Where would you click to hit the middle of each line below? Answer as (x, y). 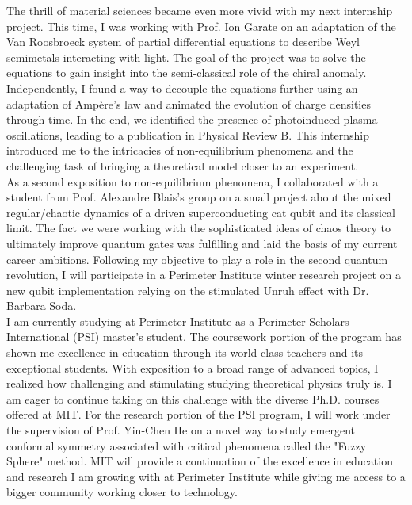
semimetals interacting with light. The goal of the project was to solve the (186, 57)
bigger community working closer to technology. (122, 492)
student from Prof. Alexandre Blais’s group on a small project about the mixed (199, 197)
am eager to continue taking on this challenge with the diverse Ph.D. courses (193, 398)
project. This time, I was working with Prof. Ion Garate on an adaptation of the (201, 26)
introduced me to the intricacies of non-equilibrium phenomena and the (180, 150)
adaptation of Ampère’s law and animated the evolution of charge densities (189, 103)
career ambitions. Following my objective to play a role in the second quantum (197, 259)
